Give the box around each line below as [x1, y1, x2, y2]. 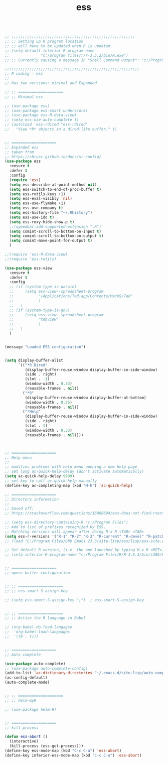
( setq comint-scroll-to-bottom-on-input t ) [9, 229, 101, 234]
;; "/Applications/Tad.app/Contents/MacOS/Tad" [9, 294, 133, 299]
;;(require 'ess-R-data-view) [5, 252, 68, 257]
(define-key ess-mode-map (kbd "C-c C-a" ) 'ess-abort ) [5, 748, 122, 753]
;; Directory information [5, 496, 59, 502]
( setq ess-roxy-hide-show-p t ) [9, 219, 75, 224]
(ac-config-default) [5, 675, 48, 680]
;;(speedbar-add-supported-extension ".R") [9, 224, 101, 229]
